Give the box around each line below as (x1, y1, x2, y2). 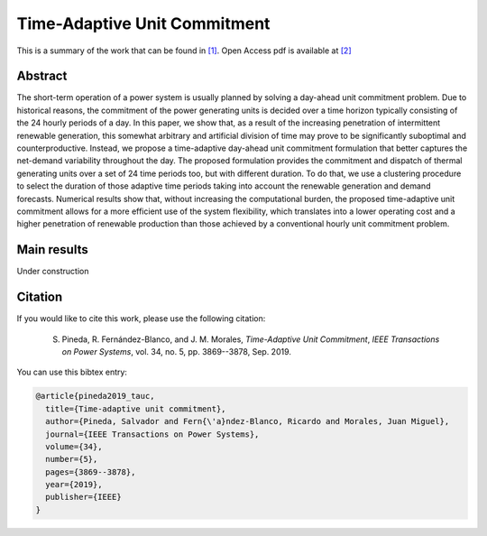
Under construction (16, 266, 89, 277)
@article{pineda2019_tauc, (35, 391, 155, 402)
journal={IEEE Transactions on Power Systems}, (45, 429, 260, 439)
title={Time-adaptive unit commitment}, (45, 403, 226, 414)
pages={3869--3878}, (45, 467, 136, 477)
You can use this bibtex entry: (16, 366, 128, 378)
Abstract (16, 69, 68, 84)
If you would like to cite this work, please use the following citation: (16, 313, 266, 324)
